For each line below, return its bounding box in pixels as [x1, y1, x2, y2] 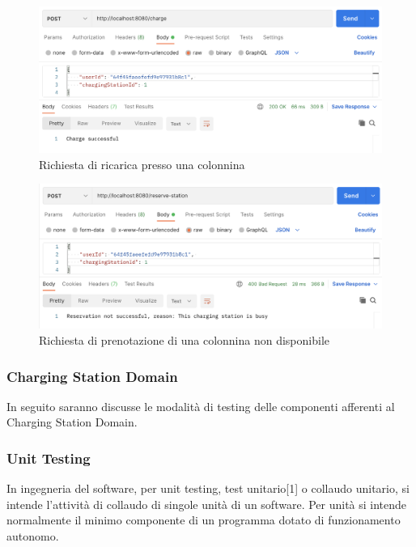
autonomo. [6, 528, 59, 544]
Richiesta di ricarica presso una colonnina [39, 155, 245, 172]
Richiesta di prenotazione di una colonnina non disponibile [39, 332, 330, 348]
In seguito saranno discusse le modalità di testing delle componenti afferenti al [6, 397, 395, 414]
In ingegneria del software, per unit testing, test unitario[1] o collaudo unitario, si [6, 480, 410, 497]
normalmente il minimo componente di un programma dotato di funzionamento [6, 511, 401, 528]
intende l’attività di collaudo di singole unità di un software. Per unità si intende [6, 495, 407, 512]
